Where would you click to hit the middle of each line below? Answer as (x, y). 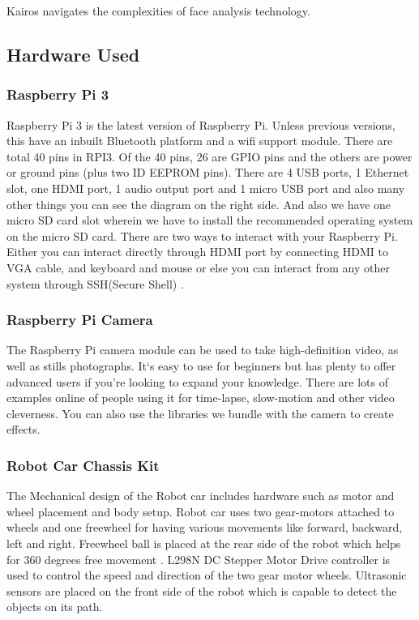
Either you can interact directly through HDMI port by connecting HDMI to (197, 252)
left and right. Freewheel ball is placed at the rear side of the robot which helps (204, 543)
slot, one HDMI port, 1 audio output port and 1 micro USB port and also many (206, 188)
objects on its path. (55, 607)
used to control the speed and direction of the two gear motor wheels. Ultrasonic (207, 575)
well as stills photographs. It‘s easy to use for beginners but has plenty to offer (201, 365)
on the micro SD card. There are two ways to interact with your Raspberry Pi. (202, 235)
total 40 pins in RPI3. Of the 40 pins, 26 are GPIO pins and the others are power (209, 156)
